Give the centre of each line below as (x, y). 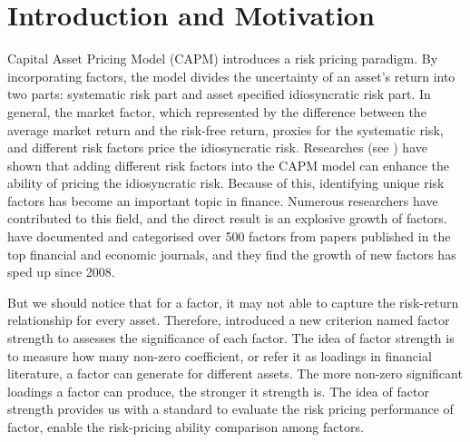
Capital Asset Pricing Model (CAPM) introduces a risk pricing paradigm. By (223, 59)
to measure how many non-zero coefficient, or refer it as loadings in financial (220, 355)
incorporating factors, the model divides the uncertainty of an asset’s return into (231, 76)
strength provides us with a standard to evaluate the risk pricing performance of (230, 409)
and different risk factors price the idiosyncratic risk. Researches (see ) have (217, 147)
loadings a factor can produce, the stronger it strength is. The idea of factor (218, 391)
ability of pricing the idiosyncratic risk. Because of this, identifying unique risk (226, 183)
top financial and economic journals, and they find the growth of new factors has (232, 254)
